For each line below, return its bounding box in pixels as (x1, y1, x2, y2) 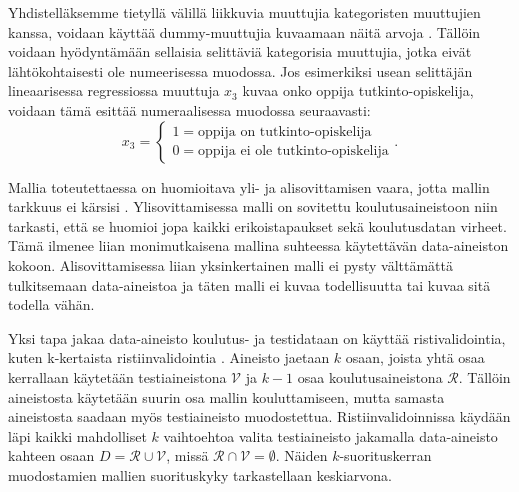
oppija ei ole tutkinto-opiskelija (198, 144, 389, 159)
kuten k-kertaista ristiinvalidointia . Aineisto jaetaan (8, 347, 330, 368)
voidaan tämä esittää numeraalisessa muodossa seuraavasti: (8, 99, 371, 120)
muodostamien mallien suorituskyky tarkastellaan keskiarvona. (8, 464, 392, 485)
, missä (166, 445, 209, 466)
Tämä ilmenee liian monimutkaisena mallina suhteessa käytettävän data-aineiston (8, 235, 509, 256)
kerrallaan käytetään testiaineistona (8, 366, 227, 387)
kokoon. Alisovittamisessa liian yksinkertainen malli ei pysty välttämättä (8, 254, 454, 275)
